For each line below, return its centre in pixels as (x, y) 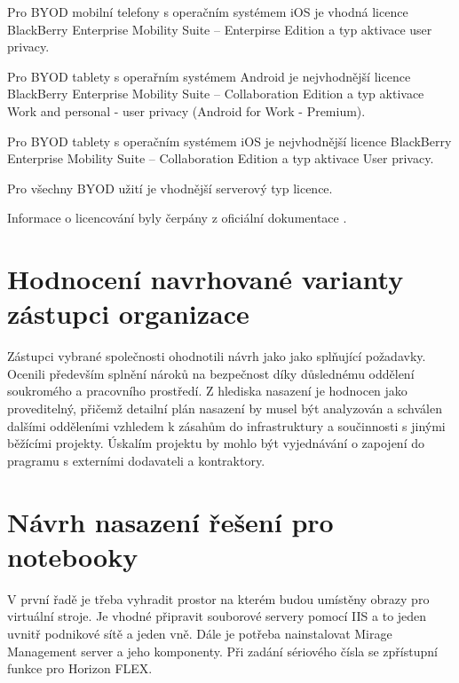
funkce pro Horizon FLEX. (80, 668)
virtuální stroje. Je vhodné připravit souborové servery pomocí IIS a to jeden (217, 616)
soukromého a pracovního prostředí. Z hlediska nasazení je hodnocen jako (207, 391)
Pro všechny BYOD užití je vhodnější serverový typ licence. (170, 188)
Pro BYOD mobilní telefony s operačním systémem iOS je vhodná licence (208, 12)
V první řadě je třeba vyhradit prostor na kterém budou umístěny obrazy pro (218, 598)
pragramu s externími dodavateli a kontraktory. (136, 460)
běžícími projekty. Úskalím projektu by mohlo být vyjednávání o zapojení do (216, 443)
